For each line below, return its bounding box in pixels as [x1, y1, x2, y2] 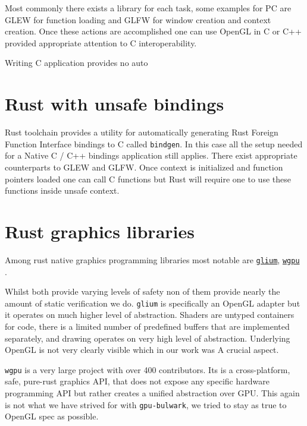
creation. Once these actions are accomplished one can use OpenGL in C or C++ [5, 25, 302, 37]
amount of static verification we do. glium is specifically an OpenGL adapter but [5, 296, 300, 309]
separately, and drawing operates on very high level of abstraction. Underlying [5, 332, 290, 344]
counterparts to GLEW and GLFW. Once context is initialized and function [5, 160, 283, 173]
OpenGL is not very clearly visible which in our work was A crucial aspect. [5, 343, 279, 356]
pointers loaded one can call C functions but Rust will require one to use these [5, 172, 291, 185]
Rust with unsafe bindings [5, 91, 224, 116]
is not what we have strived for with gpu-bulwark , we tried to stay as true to [5, 398, 287, 411]
